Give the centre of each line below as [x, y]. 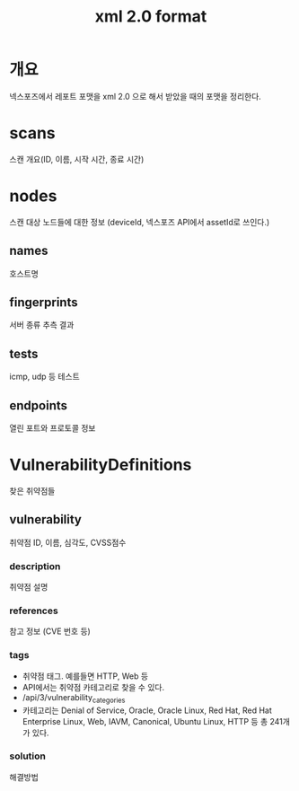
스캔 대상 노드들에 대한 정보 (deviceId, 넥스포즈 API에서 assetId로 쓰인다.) [140, 222]
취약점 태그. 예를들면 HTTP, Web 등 [85, 676]
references [34, 611]
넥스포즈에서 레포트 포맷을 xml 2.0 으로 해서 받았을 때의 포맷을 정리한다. [136, 96]
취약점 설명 [29, 587]
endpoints [39, 405]
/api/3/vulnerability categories [74, 698]
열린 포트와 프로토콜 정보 [53, 428]
